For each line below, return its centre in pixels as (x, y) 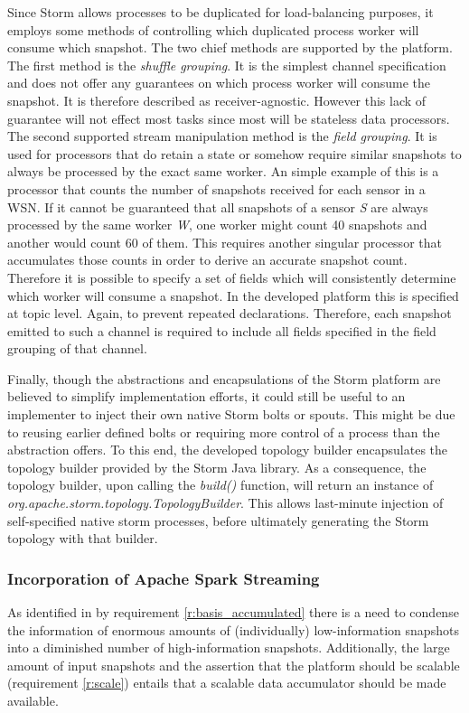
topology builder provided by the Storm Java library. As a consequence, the (217, 467)
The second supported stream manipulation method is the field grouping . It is (222, 136)
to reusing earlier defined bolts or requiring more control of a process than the (224, 432)
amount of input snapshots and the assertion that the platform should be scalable (234, 665)
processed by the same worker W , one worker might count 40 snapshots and (217, 225)
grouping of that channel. (77, 348)
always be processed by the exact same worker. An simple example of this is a (223, 171)
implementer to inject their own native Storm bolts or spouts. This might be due (231, 414)
